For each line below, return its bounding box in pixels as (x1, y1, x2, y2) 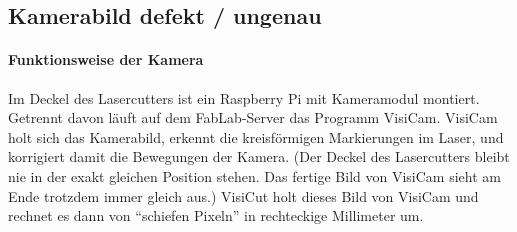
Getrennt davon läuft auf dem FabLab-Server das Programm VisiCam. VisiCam (8, 107, 498, 128)
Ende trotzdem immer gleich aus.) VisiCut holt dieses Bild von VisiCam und (8, 185, 479, 206)
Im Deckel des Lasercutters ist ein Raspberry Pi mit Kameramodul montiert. (8, 87, 480, 108)
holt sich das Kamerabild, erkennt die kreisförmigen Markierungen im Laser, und (8, 126, 504, 147)
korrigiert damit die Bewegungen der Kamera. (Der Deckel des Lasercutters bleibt (8, 146, 510, 167)
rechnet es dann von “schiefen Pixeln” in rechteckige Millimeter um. (8, 205, 424, 226)
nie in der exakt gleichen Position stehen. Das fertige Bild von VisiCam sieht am (8, 165, 501, 186)
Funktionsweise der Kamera (8, 49, 204, 70)
